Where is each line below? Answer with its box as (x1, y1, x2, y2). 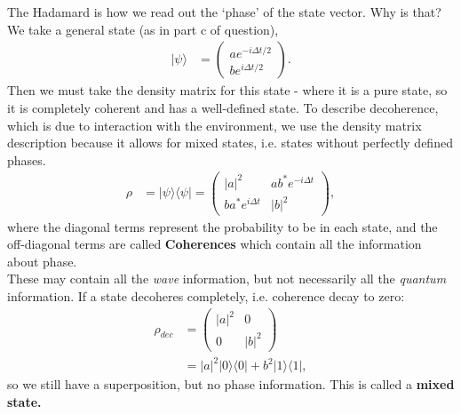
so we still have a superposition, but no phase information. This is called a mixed (7, 375, 455, 394)
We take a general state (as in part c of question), (7, 20, 279, 38)
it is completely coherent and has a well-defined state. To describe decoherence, (7, 99, 439, 116)
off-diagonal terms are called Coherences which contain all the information (7, 235, 422, 253)
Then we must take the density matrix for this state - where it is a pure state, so (7, 81, 448, 100)
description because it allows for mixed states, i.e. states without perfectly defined (7, 133, 453, 152)
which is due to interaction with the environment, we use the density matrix (7, 115, 422, 134)
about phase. (7, 251, 77, 270)
